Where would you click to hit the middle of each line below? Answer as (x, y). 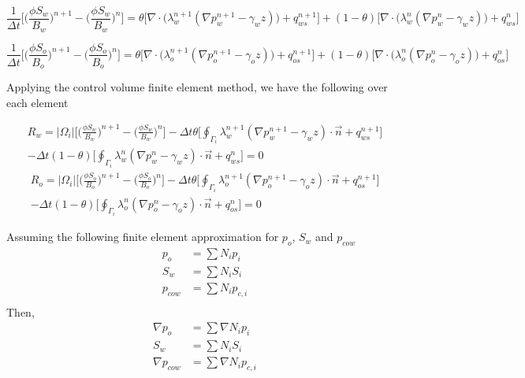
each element (37, 102)
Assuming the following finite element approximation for (143, 237)
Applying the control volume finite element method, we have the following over (197, 87)
